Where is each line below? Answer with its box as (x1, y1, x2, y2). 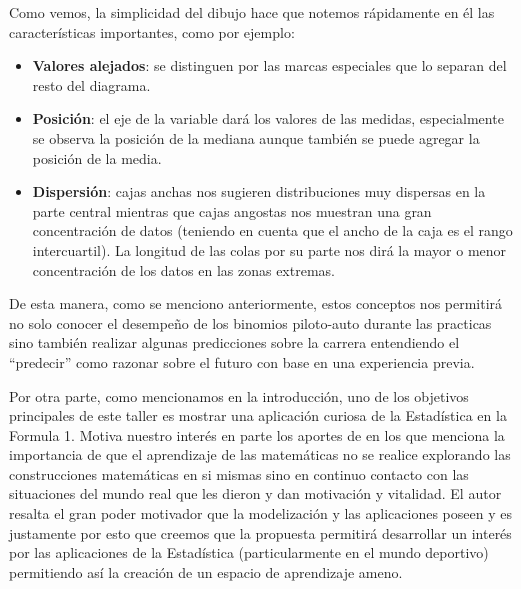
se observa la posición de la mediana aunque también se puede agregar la (32, 127, 480, 148)
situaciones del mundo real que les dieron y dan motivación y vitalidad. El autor (9, 483, 502, 504)
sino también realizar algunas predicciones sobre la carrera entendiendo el (9, 332, 460, 353)
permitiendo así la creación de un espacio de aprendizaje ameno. (9, 561, 403, 582)
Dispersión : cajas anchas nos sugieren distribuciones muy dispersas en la (32, 181, 486, 202)
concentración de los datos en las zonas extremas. (32, 259, 335, 280)
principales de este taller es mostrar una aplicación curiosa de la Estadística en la (9, 405, 507, 426)
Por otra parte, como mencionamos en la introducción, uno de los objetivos (9, 385, 469, 406)
